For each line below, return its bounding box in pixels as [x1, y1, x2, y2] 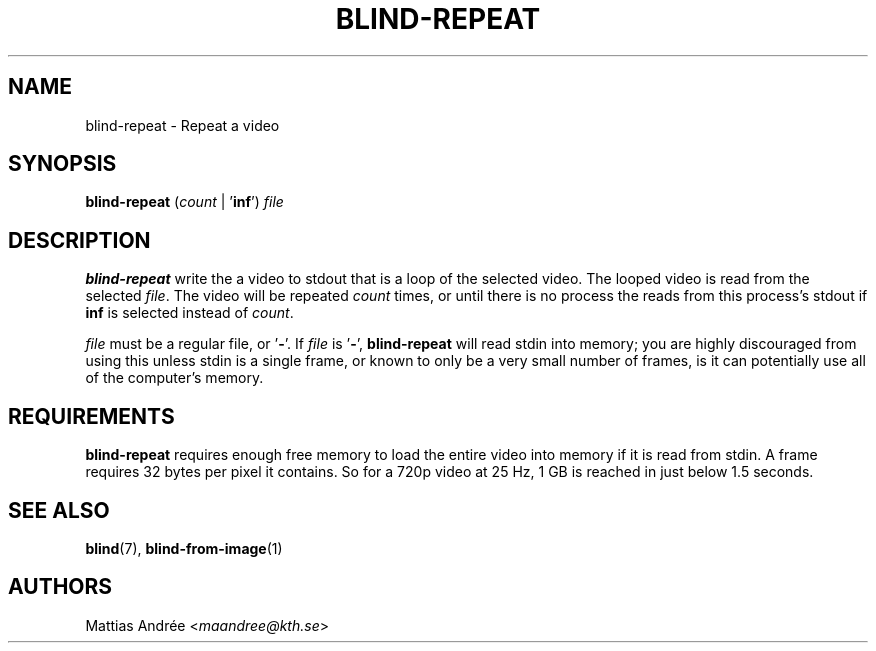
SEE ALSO [8, 497, 110, 523]
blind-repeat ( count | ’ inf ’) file [85, 193, 284, 211]
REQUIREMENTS [8, 403, 175, 429]
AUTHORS [8, 574, 113, 600]
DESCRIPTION [8, 227, 151, 253]
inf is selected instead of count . [85, 304, 294, 322]
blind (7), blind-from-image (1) [85, 539, 283, 557]
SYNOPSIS [8, 151, 117, 177]
